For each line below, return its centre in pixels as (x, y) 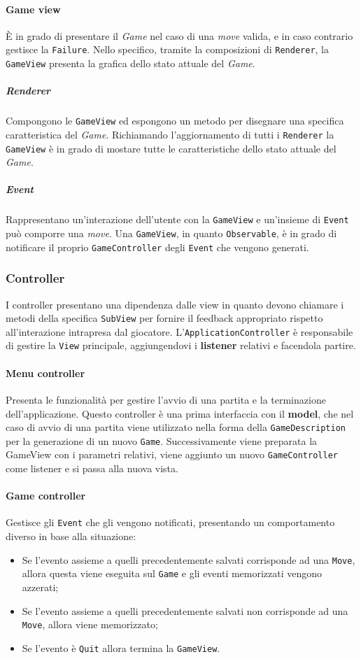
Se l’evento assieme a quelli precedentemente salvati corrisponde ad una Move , (189, 559)
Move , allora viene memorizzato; (90, 624)
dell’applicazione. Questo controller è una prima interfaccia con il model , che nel (180, 413)
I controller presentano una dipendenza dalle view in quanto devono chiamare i (175, 304)
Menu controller (45, 373)
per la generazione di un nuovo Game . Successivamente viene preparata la (162, 440)
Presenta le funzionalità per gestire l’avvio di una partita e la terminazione (166, 399)
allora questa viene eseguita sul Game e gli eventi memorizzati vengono (172, 573)
